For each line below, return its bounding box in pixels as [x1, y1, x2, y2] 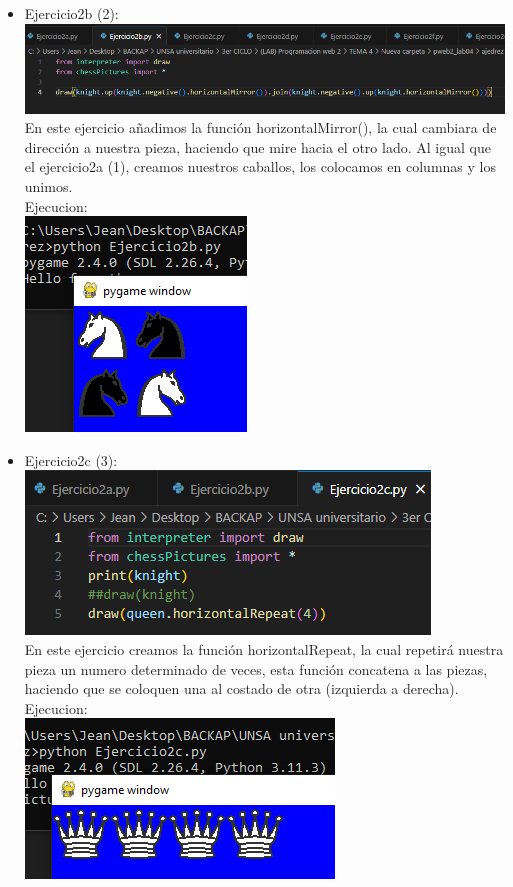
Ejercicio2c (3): [24, 449, 118, 470]
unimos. [24, 175, 73, 196]
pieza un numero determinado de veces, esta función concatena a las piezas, [24, 658, 488, 679]
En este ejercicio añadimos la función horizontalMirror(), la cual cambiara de [24, 117, 497, 138]
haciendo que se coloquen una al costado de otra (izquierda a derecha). [24, 678, 459, 699]
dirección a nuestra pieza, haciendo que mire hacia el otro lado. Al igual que [24, 136, 491, 157]
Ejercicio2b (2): [24, 3, 119, 23]
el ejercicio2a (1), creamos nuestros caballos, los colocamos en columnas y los [24, 156, 496, 177]
